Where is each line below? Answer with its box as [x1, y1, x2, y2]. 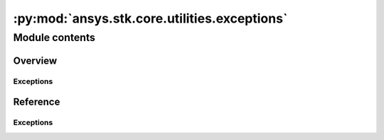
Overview [13, 54, 58, 66]
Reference [13, 96, 60, 108]
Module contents [13, 31, 96, 44]
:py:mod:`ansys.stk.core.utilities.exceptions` [13, 11, 288, 26]
